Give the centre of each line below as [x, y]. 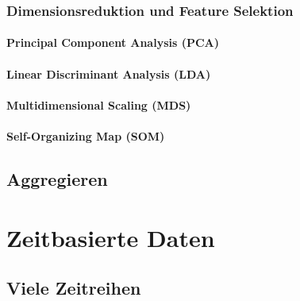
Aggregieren [57, 178]
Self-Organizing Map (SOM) [86, 136]
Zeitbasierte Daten [111, 237]
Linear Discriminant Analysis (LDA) [109, 73]
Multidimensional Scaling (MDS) [99, 104]
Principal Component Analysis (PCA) [113, 42]
